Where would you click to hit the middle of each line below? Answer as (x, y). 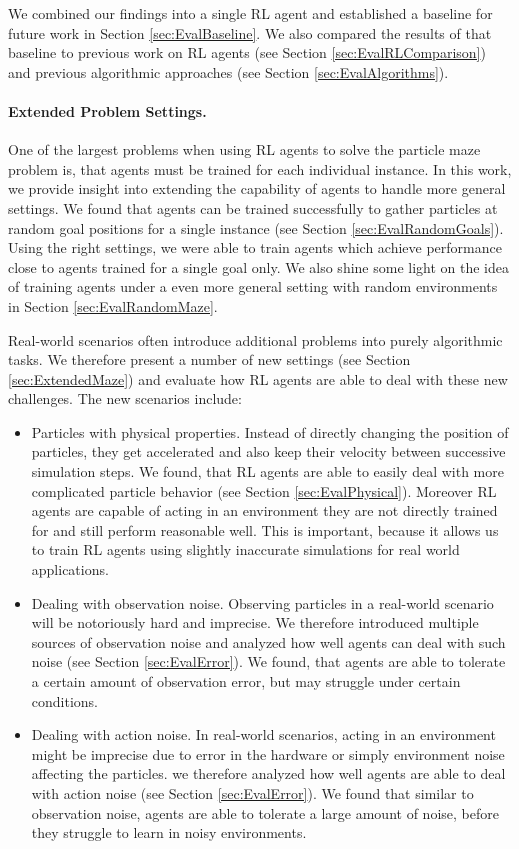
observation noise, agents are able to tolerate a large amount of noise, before (265, 812)
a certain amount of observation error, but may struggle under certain (246, 681)
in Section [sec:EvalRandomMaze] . (113, 305)
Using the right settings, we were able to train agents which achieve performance (255, 247)
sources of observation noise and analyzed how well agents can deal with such (268, 641)
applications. (70, 569)
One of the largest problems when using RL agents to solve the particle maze (244, 149)
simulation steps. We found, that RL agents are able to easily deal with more (267, 471)
